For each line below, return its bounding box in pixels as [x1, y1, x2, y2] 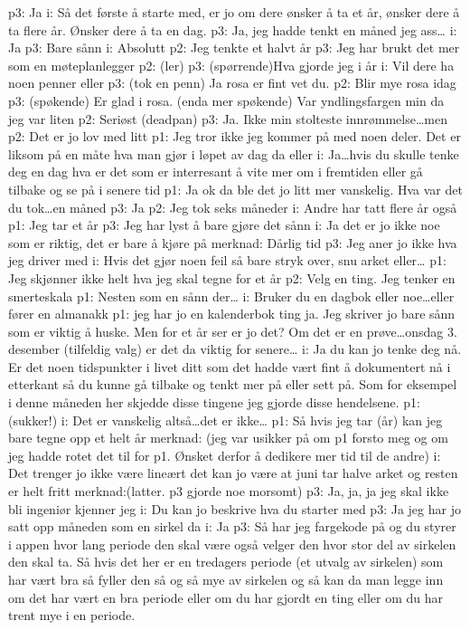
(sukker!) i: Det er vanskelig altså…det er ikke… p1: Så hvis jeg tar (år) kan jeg [8, 410, 443, 429]
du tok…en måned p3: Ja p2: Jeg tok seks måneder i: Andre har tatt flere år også [8, 197, 457, 216]
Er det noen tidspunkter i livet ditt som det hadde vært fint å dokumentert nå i [8, 357, 451, 376]
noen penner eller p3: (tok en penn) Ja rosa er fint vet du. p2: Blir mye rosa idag [8, 73, 456, 92]
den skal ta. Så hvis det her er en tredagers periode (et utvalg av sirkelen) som [8, 552, 444, 571]
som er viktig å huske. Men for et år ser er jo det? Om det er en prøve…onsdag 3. [8, 321, 457, 340]
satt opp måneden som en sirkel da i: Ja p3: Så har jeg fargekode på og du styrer [8, 517, 456, 536]
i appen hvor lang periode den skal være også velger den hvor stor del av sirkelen [8, 534, 456, 553]
